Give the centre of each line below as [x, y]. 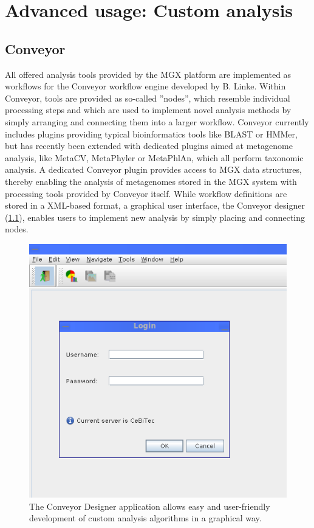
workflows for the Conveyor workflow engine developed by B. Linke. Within [145, 86]
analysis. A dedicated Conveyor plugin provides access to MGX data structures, [153, 169]
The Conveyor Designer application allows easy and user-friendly [150, 506]
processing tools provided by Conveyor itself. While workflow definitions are [146, 193]
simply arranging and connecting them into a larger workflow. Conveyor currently [157, 121]
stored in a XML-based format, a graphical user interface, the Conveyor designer [155, 205]
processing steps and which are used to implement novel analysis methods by [148, 110]
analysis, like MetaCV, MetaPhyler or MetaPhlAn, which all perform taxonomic [154, 157]
